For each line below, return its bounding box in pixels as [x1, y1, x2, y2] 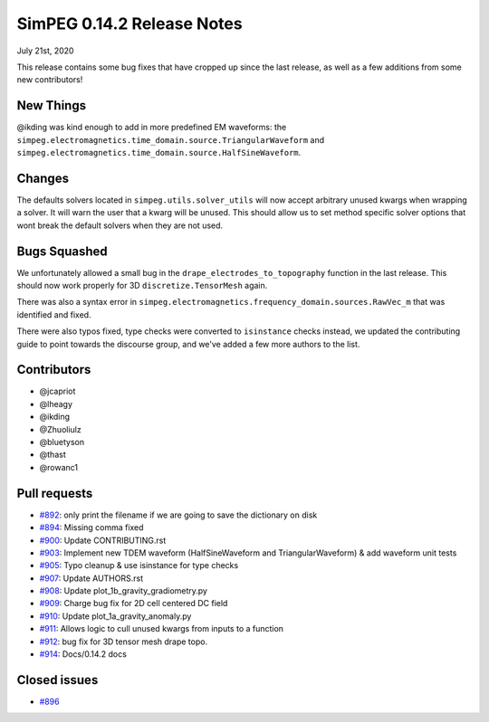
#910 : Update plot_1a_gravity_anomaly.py [39, 611, 192, 622]
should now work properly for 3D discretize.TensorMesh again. [16, 280, 268, 290]
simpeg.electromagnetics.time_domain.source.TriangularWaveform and [16, 134, 325, 145]
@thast [39, 449, 67, 461]
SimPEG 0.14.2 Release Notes [16, 14, 244, 33]
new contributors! [16, 74, 83, 85]
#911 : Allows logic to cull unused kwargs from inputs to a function [39, 623, 284, 634]
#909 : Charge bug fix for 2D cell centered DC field [39, 598, 228, 609]
